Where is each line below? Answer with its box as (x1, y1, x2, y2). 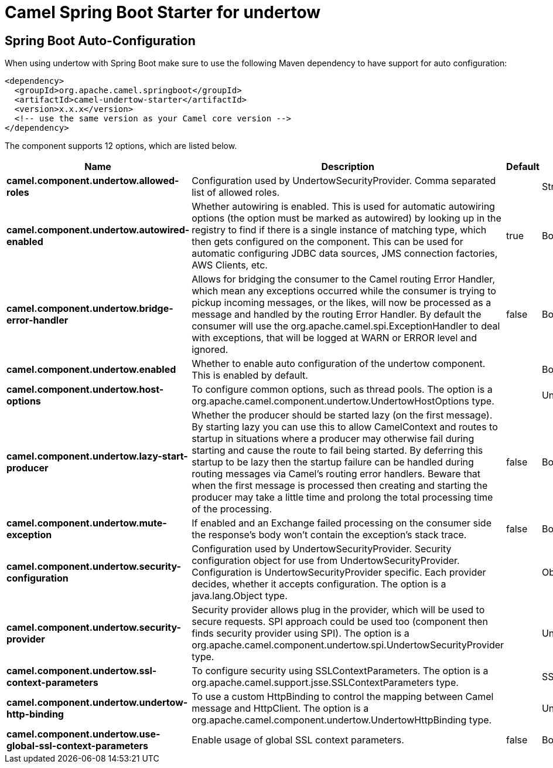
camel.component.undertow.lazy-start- (6, 450, 188, 463)
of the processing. (192, 503, 272, 515)
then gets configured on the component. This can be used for (192, 236, 463, 248)
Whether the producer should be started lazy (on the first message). (192, 409, 493, 422)
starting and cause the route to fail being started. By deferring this (192, 444, 483, 457)
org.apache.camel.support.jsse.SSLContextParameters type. (192, 677, 459, 689)
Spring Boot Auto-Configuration (5, 33, 196, 48)
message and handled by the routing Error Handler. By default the (192, 308, 482, 321)
